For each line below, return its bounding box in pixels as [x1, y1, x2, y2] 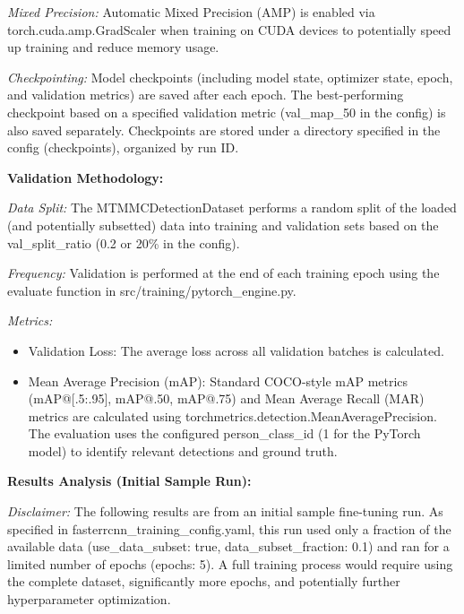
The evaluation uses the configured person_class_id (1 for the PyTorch [28, 424, 421, 443]
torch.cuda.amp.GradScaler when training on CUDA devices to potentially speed [7, 20, 451, 39]
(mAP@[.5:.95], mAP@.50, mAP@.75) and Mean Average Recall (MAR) [28, 389, 425, 408]
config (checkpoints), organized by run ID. [7, 138, 239, 157]
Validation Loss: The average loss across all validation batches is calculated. [28, 341, 444, 359]
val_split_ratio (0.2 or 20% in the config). [7, 233, 240, 252]
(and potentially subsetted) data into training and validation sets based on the [7, 215, 439, 234]
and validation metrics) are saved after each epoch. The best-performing [7, 85, 404, 104]
